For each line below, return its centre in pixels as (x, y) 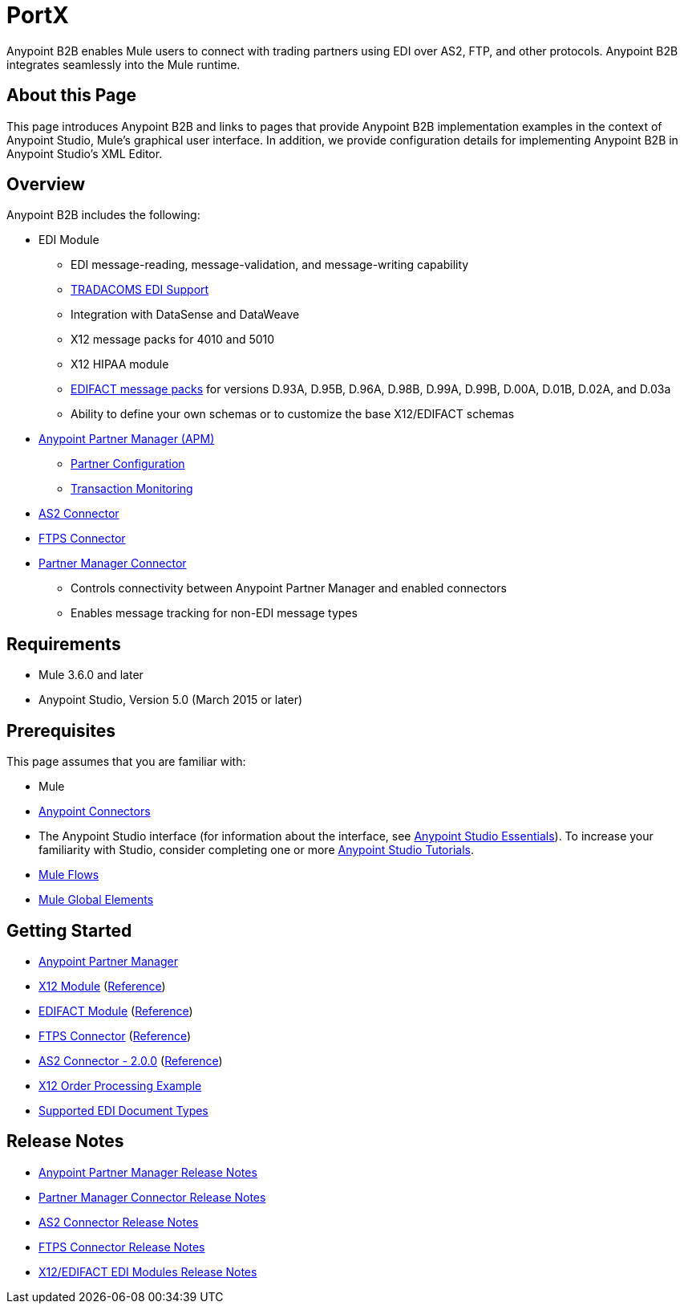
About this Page (72, 96)
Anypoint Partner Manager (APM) (127, 439)
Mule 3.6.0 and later (91, 675)
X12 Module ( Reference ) (102, 986)
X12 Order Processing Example (120, 1085)
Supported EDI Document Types (123, 1110)
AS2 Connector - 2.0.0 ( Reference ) (131, 1060)
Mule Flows (69, 875)
